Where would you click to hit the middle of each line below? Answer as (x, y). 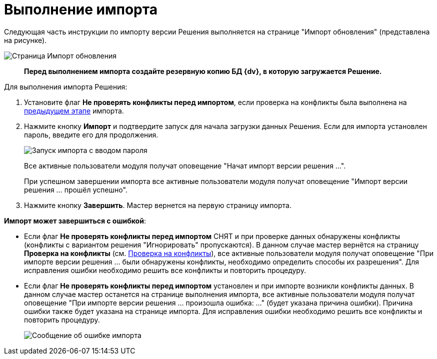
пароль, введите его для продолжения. (91, 134)
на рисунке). (25, 40)
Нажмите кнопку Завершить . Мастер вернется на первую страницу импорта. (158, 205)
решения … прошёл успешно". (76, 189)
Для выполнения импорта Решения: (66, 86)
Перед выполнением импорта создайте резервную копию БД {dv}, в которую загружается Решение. (203, 71)
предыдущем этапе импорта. (74, 110)
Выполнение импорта (81, 9)
